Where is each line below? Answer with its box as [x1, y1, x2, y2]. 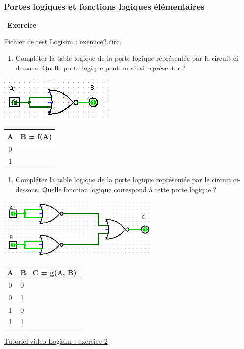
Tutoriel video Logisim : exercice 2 [4, 335, 108, 346]
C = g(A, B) [32, 267, 77, 278]
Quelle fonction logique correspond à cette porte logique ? [42, 184, 216, 195]
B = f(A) [20, 131, 52, 141]
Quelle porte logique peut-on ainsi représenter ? [42, 63, 186, 72]
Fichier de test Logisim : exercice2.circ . [4, 36, 122, 46]
